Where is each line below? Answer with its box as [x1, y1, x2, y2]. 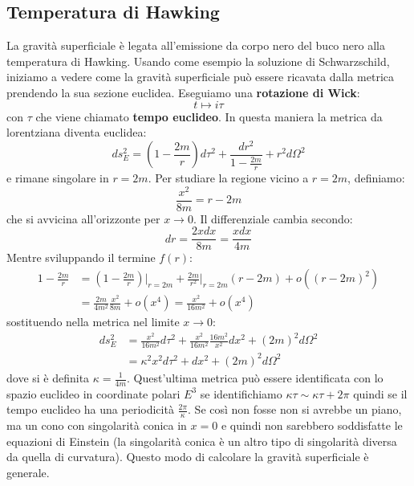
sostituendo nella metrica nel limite [6, 313, 180, 330]
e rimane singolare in [6, 169, 109, 186]
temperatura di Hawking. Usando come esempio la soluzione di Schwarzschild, [6, 52, 390, 69]
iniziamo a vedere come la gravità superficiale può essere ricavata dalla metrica [6, 68, 395, 85]
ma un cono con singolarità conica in [6, 417, 187, 434]
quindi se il [353, 385, 408, 402]
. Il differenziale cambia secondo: [193, 210, 353, 227]
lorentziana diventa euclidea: [6, 124, 147, 141]
